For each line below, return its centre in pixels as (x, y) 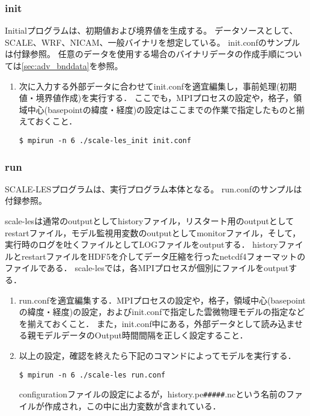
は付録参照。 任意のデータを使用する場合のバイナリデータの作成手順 (141, 54)
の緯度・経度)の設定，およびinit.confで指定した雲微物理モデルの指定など (162, 312)
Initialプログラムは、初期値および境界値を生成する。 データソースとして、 (151, 30)
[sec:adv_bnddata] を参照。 (72, 66)
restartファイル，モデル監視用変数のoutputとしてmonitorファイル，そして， (153, 232)
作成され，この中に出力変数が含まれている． (132, 405)
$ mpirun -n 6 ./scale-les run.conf (92, 375)
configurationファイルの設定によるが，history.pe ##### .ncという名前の (153, 394)
